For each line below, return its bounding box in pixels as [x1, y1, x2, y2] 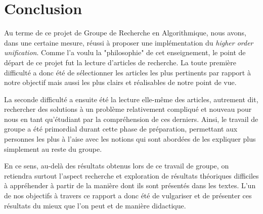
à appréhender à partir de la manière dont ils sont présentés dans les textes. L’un [4, 180, 256, 191]
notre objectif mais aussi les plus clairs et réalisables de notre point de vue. [4, 77, 237, 88]
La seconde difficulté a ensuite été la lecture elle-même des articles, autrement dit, [4, 94, 258, 104]
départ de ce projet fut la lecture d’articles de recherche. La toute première [4, 57, 237, 67]
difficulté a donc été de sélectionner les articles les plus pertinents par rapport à [4, 67, 251, 77]
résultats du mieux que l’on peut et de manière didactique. [4, 200, 186, 210]
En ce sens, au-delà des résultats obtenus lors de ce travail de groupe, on [4, 160, 229, 171]
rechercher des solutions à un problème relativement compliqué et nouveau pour [4, 104, 252, 114]
